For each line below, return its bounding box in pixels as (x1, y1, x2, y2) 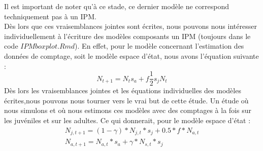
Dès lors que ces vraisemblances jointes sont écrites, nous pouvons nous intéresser (4, 21, 257, 31)
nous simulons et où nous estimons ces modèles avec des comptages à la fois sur (4, 105, 251, 116)
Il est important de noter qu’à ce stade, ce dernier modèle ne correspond (4, 1, 229, 11)
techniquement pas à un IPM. (4, 11, 96, 21)
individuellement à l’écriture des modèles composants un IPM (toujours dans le (4, 30, 251, 41)
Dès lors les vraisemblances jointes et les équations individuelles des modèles (4, 85, 241, 96)
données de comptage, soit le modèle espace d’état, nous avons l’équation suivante (4, 50, 259, 61)
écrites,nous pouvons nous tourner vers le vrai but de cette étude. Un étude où (4, 95, 249, 105)
